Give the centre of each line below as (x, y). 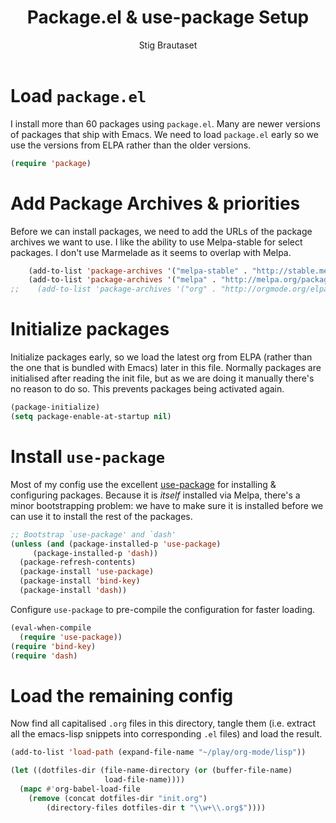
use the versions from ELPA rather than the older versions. (131, 145)
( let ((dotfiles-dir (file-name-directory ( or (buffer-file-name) (151, 771)
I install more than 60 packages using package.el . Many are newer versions (165, 123)
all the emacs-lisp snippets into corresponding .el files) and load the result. (166, 734)
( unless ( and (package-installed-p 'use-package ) (116, 544)
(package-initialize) (55, 407)
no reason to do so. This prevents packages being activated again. (147, 389)
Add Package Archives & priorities (155, 203)
